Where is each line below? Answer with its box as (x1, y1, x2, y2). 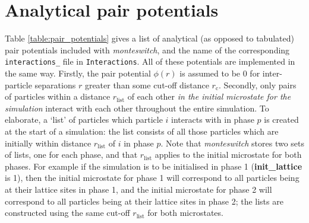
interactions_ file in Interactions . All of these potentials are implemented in (5, 55, 295, 68)
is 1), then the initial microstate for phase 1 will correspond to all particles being (5, 171, 299, 184)
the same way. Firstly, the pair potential (5, 66, 151, 79)
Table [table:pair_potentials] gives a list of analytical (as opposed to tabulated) (5, 32, 294, 44)
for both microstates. (147, 206, 223, 219)
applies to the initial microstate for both (154, 148, 302, 161)
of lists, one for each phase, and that (5, 148, 138, 161)
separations (34, 78, 76, 91)
